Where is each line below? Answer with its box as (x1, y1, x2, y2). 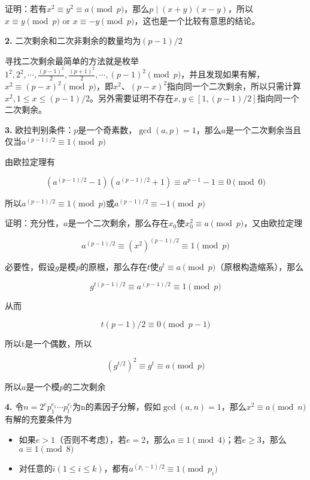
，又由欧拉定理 (244, 217, 303, 229)
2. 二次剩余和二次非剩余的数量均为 (5, 34, 141, 47)
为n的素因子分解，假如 (72, 400, 161, 413)
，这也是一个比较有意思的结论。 (134, 14, 260, 26)
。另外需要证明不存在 (89, 91, 174, 104)
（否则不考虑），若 (54, 433, 126, 445)
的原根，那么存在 (80, 260, 147, 273)
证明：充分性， (5, 217, 63, 229)
